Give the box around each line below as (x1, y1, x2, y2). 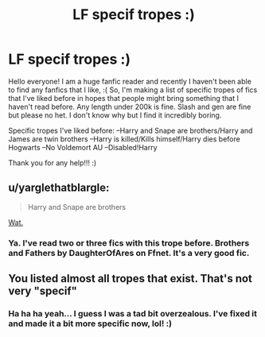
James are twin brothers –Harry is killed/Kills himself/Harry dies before (8, 134, 240, 144)
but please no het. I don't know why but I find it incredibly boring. (8, 110, 222, 120)
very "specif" (8, 285, 78, 298)
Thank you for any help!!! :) (8, 157, 97, 168)
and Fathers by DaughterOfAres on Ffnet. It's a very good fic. (8, 247, 250, 258)
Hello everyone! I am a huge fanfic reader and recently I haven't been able (8, 76, 252, 86)
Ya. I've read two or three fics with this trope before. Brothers (8, 237, 250, 248)
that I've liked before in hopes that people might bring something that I (8, 93, 239, 103)
